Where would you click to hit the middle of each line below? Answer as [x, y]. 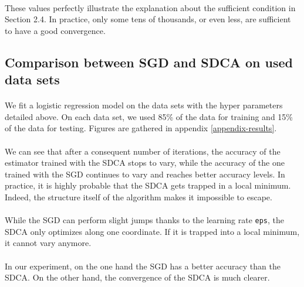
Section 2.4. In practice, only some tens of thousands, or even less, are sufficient [148, 19]
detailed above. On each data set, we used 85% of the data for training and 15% [149, 116]
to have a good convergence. [55, 30]
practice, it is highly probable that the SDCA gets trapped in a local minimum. [148, 185]
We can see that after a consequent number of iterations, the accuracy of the [143, 151]
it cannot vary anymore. [48, 243]
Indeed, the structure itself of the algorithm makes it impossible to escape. [139, 197]
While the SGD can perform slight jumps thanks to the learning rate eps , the [145, 220]
